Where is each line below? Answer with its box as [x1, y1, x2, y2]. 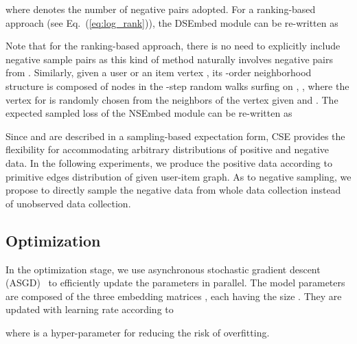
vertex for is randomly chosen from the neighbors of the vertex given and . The [5, 92, 338, 106]
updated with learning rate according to [5, 302, 174, 317]
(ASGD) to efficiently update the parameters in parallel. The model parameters [5, 275, 345, 290]
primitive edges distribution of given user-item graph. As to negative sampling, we [5, 169, 352, 183]
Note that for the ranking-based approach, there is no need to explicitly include [5, 38, 341, 53]
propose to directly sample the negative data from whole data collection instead [5, 183, 341, 197]
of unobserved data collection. [5, 196, 131, 210]
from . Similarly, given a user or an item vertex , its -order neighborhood [5, 65, 312, 80]
